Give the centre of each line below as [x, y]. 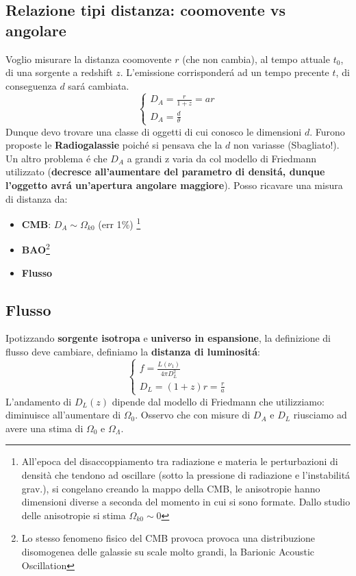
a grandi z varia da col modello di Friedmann [222, 158]
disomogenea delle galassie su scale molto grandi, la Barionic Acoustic [168, 552]
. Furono [327, 131]
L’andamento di [39, 401]
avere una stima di [44, 428]
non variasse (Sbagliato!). [287, 145]
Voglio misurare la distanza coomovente [89, 59]
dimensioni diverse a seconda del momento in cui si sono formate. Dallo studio [186, 502]
